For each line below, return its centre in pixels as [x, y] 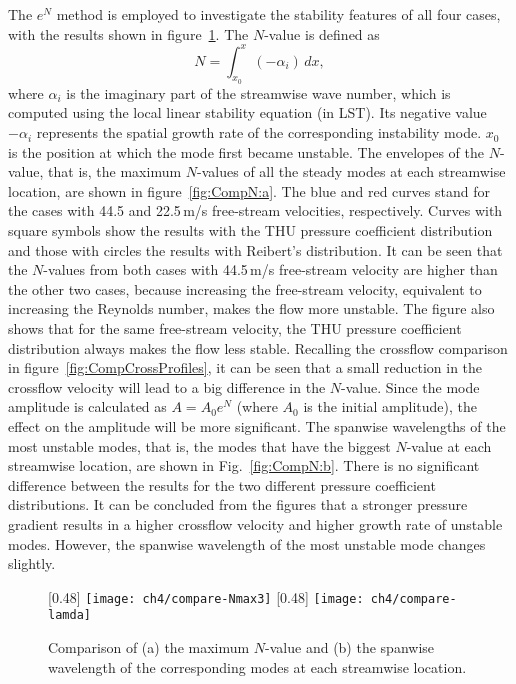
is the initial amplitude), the [390, 406]
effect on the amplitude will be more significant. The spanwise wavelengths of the [257, 425]
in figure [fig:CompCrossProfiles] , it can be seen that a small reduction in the [245, 367]
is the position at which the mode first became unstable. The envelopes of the [246, 151]
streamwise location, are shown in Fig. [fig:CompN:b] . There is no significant [244, 465]
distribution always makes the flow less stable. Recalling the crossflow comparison [258, 347]
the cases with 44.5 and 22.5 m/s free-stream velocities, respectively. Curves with [255, 210]
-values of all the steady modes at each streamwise [351, 171]
